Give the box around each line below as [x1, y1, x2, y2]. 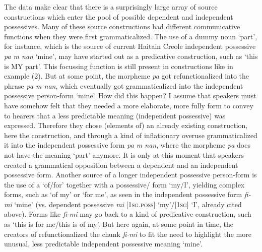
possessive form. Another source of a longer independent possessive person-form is [4, 169, 257, 180]
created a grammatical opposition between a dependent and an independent [4, 159, 238, 170]
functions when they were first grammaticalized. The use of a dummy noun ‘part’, [4, 31, 257, 41]
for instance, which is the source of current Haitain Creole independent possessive [4, 41, 256, 51]
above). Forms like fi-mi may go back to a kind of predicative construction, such [4, 209, 251, 219]
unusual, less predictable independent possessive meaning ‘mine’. [4, 238, 203, 249]
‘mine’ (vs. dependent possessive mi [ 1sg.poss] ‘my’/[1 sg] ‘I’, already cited [14, 199, 242, 209]
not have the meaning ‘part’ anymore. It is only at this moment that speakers [4, 149, 244, 160]
